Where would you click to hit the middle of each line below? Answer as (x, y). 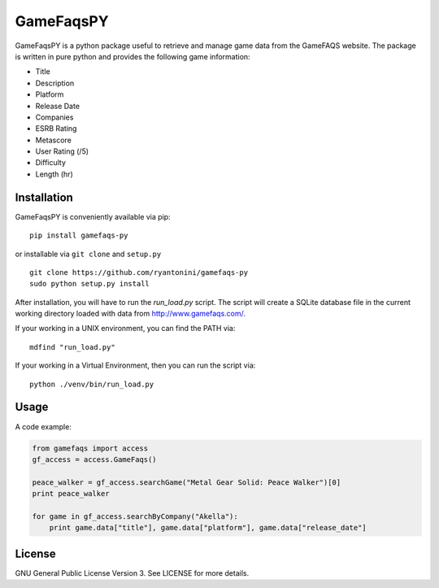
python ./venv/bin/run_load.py (92, 384)
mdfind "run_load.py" (72, 347)
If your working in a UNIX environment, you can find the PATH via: (125, 329)
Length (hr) (54, 174)
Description (55, 83)
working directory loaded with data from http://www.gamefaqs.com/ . (130, 314)
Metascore (54, 140)
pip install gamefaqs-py (79, 235)
